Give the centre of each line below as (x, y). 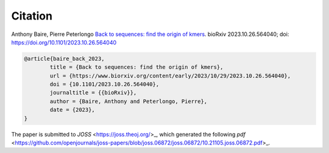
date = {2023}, (73, 110)
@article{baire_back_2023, (64, 59)
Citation (32, 16)
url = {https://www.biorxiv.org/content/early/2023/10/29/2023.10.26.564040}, (170, 76)
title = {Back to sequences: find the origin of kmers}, (136, 67)
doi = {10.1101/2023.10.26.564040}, (104, 84)
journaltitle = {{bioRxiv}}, (93, 93)
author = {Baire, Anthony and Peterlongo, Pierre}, (129, 101)
